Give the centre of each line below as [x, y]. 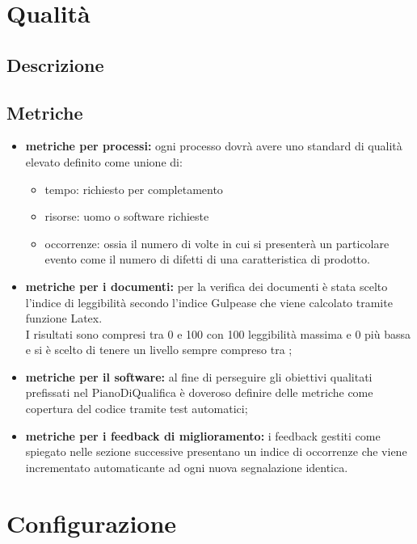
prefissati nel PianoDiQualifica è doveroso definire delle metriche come [199, 392]
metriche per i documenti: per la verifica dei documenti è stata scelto [206, 286]
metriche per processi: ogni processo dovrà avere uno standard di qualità [214, 146]
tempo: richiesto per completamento [134, 189]
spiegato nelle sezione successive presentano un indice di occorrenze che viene [216, 451]
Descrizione [55, 64]
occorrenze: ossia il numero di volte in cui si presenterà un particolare [217, 243]
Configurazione [92, 523]
